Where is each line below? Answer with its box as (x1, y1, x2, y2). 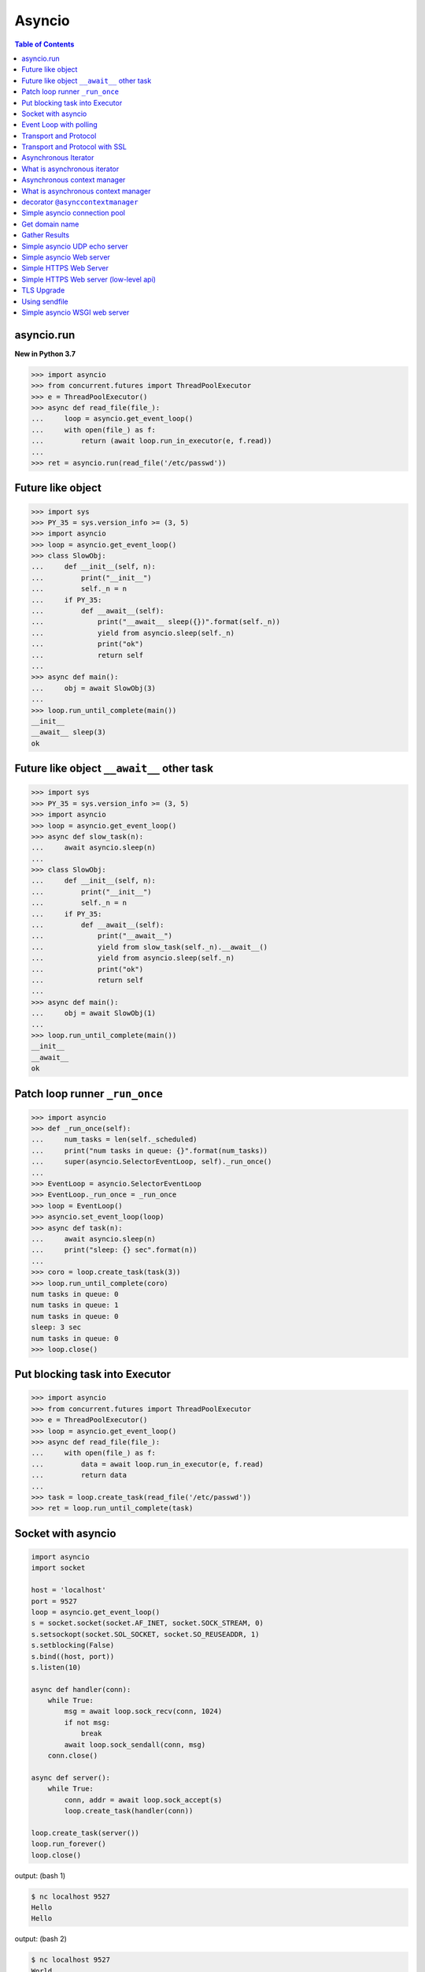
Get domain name (21, 219, 79, 229)
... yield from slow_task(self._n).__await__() (31, 943, 268, 951)
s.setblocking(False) (31, 1641, 115, 1650)
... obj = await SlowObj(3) (31, 683, 157, 693)
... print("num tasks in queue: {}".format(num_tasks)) (31, 1146, 268, 1155)
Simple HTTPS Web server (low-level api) (21, 275, 157, 284)
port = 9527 (31, 1597, 78, 1605)
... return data (31, 1471, 128, 1480)
